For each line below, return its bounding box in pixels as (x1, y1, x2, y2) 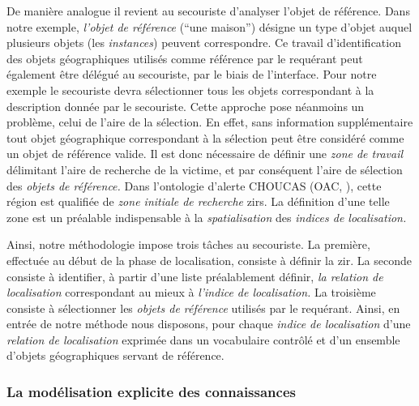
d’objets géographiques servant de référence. (6, 347, 224, 364)
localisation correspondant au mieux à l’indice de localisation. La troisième (6, 284, 376, 301)
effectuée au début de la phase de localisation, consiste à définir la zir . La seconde (6, 251, 412, 268)
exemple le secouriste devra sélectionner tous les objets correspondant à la (6, 81, 374, 98)
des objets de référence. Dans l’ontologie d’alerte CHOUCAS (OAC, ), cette (6, 177, 382, 194)
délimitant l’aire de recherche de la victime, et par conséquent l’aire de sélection (6, 160, 403, 177)
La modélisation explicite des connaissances (6, 381, 296, 401)
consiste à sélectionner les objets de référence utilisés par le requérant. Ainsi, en (6, 299, 400, 316)
